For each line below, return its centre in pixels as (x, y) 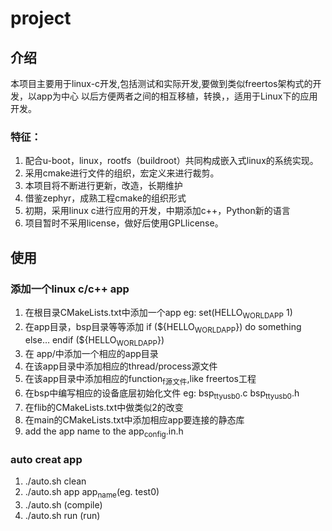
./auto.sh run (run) (62, 515)
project (41, 18)
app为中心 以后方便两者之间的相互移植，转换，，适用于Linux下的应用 (177, 96)
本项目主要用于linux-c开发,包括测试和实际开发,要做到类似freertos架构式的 (161, 83)
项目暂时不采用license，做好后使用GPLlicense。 (124, 223)
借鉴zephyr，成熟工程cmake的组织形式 (105, 198)
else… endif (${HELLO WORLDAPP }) (94, 340)
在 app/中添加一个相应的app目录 (91, 354)
